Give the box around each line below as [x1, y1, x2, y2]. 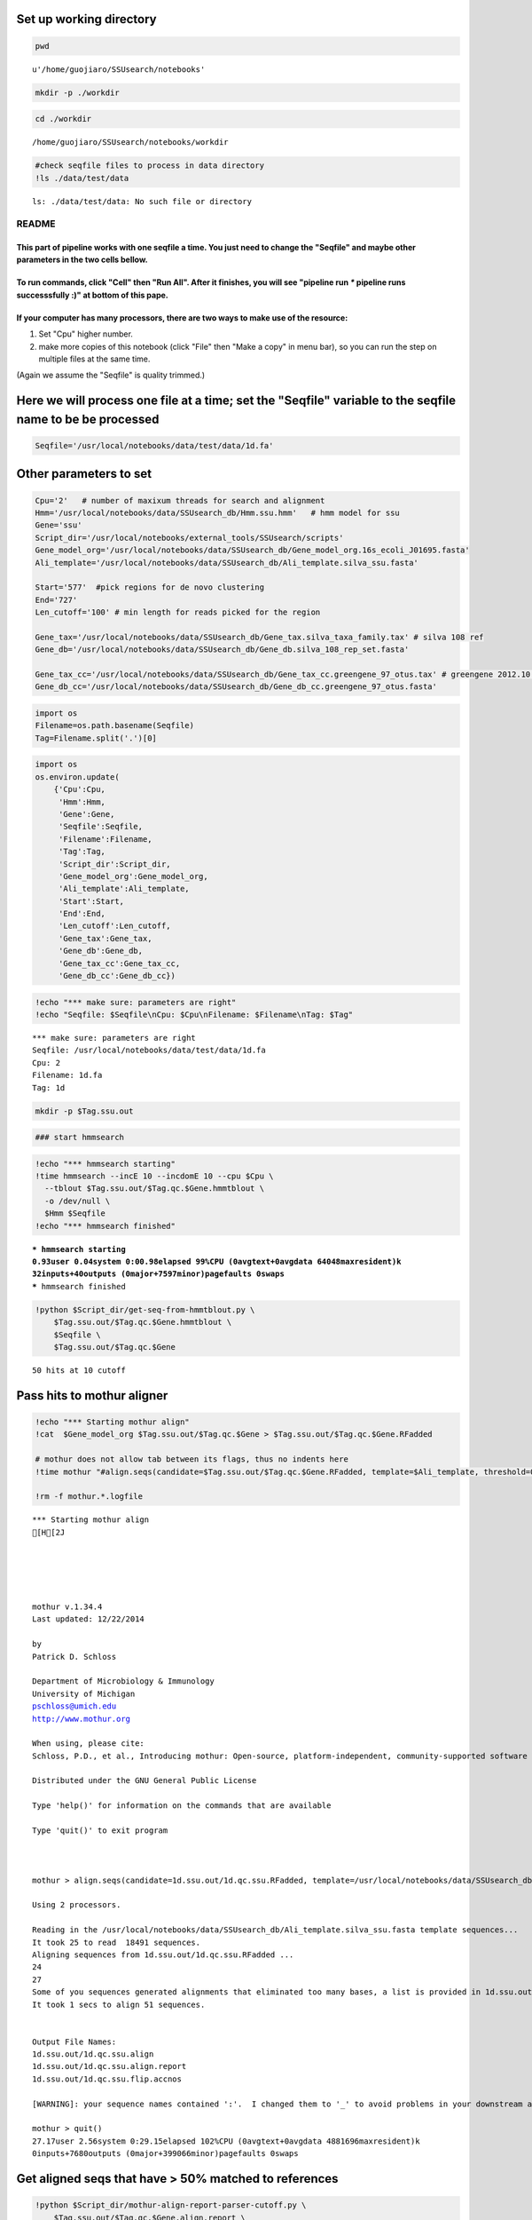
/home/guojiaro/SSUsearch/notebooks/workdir [32, 138, 230, 147]
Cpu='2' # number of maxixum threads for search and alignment [35, 496, 325, 505]
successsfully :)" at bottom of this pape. [16, 289, 168, 300]
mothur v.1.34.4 [32, 1602, 103, 1612]
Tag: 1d [32, 1082, 66, 1092]
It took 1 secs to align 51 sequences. [32, 1999, 206, 2010]
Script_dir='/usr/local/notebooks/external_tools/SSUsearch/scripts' [35, 533, 344, 543]
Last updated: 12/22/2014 [32, 1614, 145, 1624]
